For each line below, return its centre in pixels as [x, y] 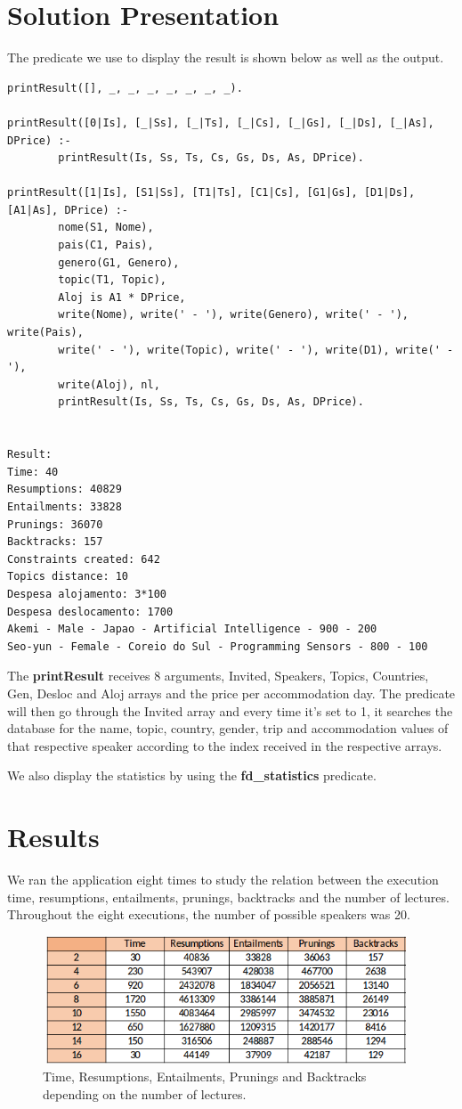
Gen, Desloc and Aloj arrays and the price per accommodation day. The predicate [231, 693]
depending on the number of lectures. [145, 1093]
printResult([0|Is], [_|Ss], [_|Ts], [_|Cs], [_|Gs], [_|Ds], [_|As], [221, 122]
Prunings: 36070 [55, 524]
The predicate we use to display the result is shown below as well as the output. [226, 57]
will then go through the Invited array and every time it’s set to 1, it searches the [230, 710]
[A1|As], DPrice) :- [68, 210]
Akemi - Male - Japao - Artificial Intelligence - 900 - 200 [192, 629]
